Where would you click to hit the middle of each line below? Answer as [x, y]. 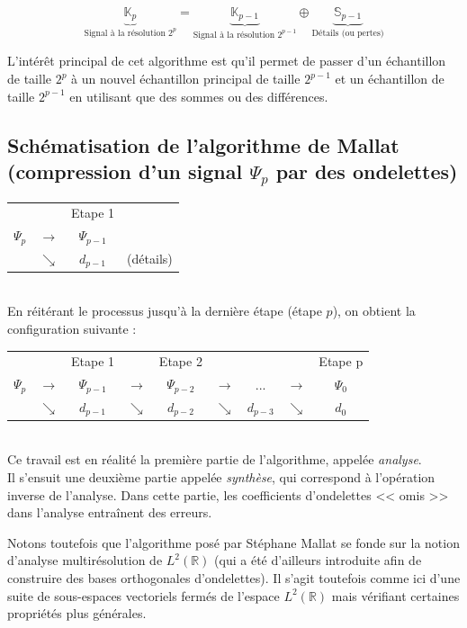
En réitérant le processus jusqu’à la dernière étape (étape [165, 311]
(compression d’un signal [125, 171]
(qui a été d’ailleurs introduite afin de [318, 560]
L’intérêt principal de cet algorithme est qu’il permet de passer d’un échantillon [227, 61]
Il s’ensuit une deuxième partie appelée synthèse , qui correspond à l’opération [221, 477]
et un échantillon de [390, 79]
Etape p [341, 361]
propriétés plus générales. [77, 613]
